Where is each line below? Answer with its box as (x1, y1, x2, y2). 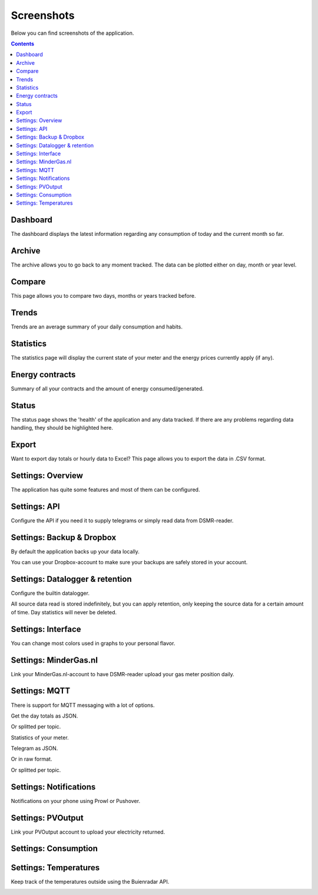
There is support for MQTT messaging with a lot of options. (11, 702, 155, 709)
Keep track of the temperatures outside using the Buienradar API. (11, 878, 170, 885)
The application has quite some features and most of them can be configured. (11, 486, 200, 493)
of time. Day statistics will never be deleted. (11, 608, 117, 616)
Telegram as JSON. (11, 745, 58, 752)
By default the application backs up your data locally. (11, 548, 140, 555)
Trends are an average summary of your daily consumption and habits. (11, 323, 183, 330)
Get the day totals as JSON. (11, 712, 78, 719)
